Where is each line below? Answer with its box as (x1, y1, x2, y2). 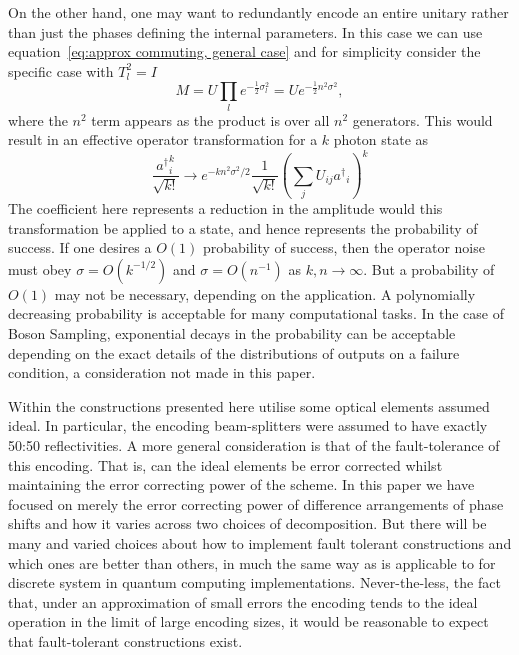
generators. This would (352, 109, 493, 130)
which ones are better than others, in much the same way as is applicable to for (8, 552, 496, 573)
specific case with (8, 60, 114, 81)
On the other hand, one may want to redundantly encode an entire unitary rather (8, 2, 509, 22)
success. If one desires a (8, 237, 152, 258)
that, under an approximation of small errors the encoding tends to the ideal (8, 591, 478, 612)
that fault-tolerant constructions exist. (8, 630, 243, 651)
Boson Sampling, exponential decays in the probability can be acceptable (8, 323, 456, 344)
